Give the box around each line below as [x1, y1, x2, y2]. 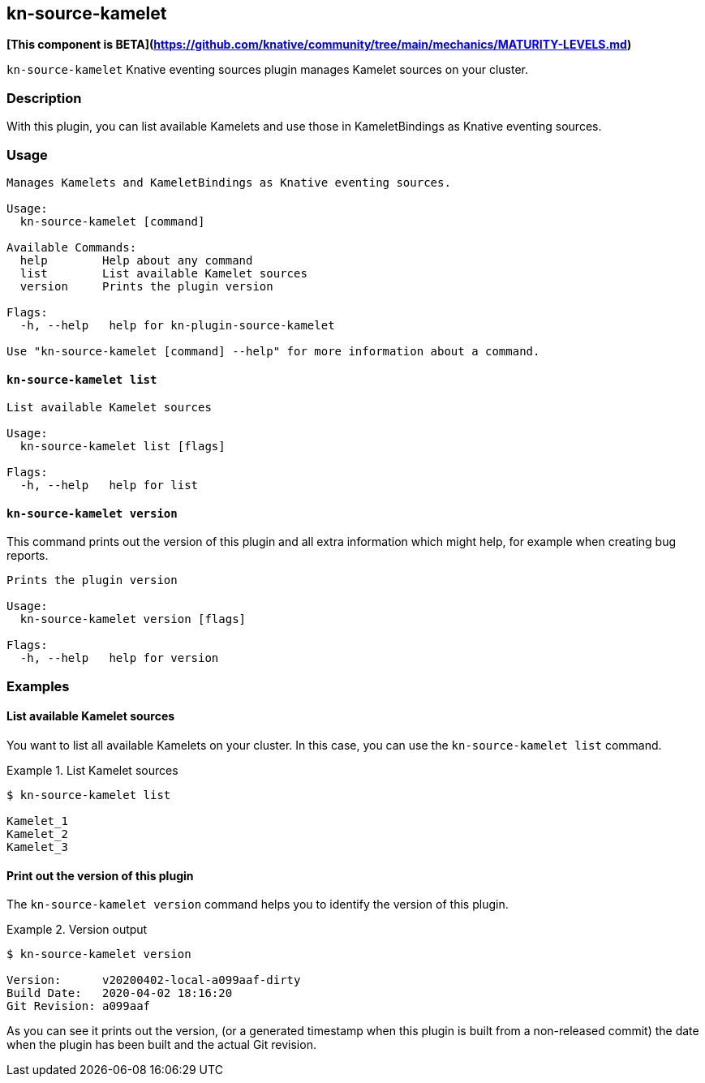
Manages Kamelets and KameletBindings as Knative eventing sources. [6, 175, 451, 189]
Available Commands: [6, 240, 137, 254]
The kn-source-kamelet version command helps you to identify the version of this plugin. [6, 897, 509, 912]
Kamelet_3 [6, 840, 68, 853]
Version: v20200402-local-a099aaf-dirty [6, 973, 301, 987]
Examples [6, 677, 70, 694]
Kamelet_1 [6, 814, 68, 827]
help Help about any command [19, 253, 253, 267]
